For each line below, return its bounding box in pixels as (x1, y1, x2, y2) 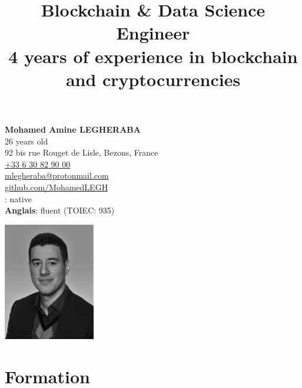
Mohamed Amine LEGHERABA (5, 123, 141, 135)
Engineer (116, 21, 190, 45)
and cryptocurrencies (65, 67, 241, 91)
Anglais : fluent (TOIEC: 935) (5, 204, 115, 216)
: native (5, 192, 32, 205)
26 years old (5, 134, 48, 147)
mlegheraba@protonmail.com (5, 169, 109, 182)
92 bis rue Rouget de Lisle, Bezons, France (5, 146, 158, 159)
